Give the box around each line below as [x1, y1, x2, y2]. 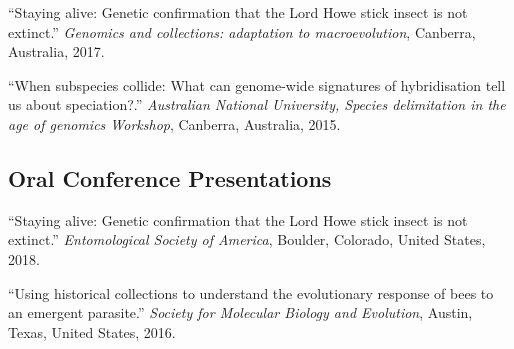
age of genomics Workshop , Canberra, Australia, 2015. [8, 113, 341, 134]
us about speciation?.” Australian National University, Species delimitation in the [8, 94, 506, 115]
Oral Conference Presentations [8, 162, 332, 193]
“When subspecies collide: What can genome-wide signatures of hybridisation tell [8, 74, 506, 95]
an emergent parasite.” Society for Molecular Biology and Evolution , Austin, [8, 302, 473, 323]
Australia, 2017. [8, 41, 105, 62]
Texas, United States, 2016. [8, 321, 176, 342]
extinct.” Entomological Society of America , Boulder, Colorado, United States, [8, 229, 486, 250]
